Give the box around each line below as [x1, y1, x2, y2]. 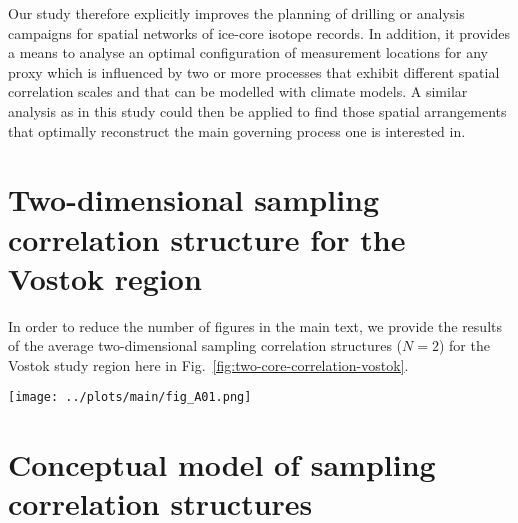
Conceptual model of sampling [8, 444, 436, 485]
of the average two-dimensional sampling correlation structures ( [8, 335, 403, 356]
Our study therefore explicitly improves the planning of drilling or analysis [8, 3, 465, 23]
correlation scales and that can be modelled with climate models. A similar [8, 81, 468, 102]
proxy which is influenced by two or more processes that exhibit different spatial [8, 61, 500, 82]
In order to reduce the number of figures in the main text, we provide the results [8, 315, 502, 336]
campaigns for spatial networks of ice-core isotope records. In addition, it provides [8, 22, 510, 43]
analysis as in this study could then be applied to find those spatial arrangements [8, 100, 507, 121]
